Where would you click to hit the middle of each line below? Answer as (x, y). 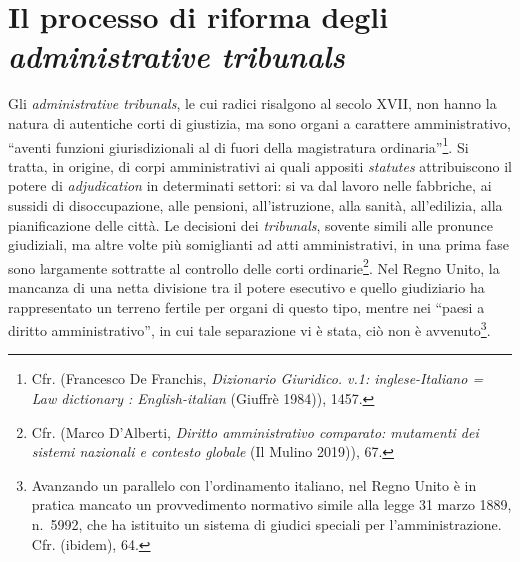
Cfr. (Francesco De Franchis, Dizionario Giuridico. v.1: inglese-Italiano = (257, 378)
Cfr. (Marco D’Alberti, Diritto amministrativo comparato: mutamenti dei (255, 431)
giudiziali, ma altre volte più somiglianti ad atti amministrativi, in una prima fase (258, 244)
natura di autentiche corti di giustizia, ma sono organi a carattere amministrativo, (259, 122)
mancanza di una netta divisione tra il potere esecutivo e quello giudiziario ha (246, 286)
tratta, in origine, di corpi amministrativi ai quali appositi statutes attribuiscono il (260, 165)
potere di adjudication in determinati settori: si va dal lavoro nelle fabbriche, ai (250, 185)
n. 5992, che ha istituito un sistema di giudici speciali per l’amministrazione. (266, 523)
